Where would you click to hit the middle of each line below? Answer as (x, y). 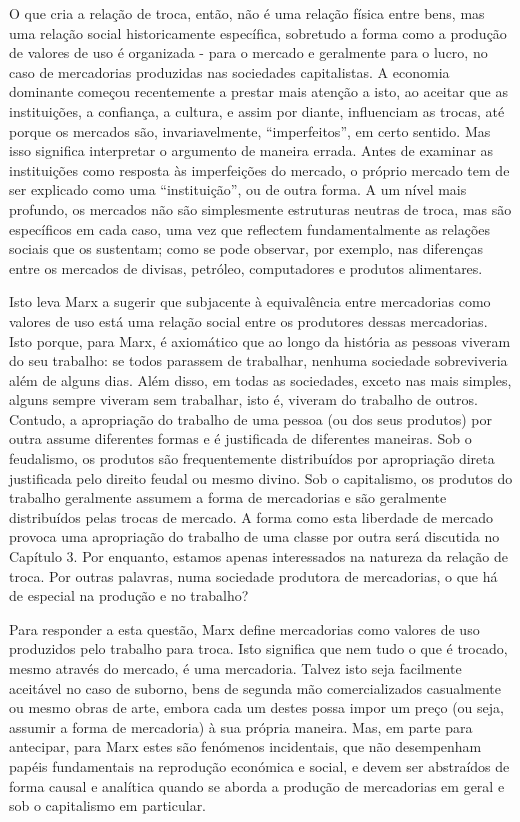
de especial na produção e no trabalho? (129, 595)
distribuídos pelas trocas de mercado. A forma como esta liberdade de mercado (251, 516)
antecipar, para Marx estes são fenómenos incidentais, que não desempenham (245, 746)
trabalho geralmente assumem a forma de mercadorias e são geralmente (228, 497)
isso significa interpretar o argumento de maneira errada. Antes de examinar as (251, 150)
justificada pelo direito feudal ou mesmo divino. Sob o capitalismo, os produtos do (261, 477)
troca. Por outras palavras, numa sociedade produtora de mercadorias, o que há (253, 575)
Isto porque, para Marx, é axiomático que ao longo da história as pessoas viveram (260, 340)
